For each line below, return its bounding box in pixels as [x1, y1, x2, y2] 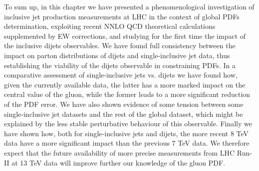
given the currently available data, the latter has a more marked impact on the [4, 79, 246, 89]
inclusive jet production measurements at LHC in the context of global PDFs [4, 11, 240, 21]
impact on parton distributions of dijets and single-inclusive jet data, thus [4, 50, 230, 60]
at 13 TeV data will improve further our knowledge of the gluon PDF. [11, 157, 225, 168]
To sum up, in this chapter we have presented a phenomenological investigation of [4, 1, 255, 11]
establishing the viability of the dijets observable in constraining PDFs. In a [4, 60, 236, 70]
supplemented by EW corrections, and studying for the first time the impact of [4, 30, 246, 41]
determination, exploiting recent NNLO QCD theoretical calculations [4, 21, 216, 31]
